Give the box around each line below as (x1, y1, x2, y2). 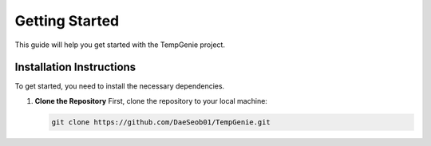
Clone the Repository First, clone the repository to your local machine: (34, 96, 267, 105)
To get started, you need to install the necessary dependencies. (14, 81, 225, 91)
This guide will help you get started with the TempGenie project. (14, 40, 225, 49)
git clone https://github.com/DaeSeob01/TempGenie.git (51, 117, 271, 127)
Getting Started (14, 12, 120, 30)
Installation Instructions (14, 61, 136, 74)
